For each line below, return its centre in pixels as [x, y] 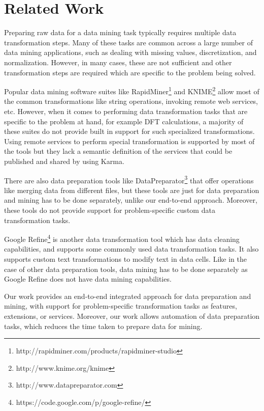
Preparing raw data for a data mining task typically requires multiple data [120, 32]
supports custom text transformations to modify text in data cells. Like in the [125, 258]
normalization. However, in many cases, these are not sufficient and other [118, 62]
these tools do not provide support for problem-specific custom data [110, 210]
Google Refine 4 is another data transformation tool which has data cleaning [122, 238]
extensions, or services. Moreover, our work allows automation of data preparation [132, 316]
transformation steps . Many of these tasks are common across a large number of [129, 42]
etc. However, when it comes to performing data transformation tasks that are [126, 111]
